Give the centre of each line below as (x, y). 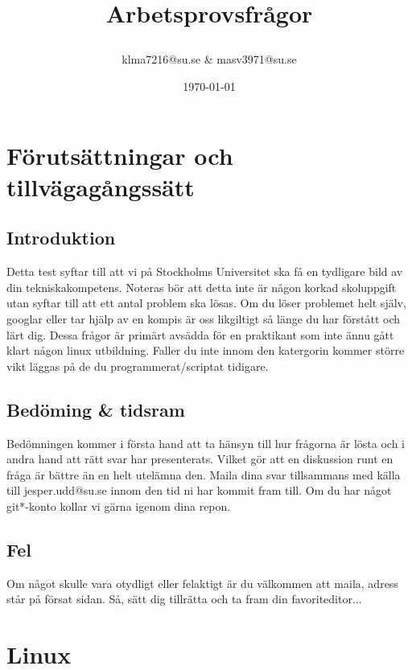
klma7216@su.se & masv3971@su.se (209, 59)
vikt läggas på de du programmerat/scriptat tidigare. (138, 366)
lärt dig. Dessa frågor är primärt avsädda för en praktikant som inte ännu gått (200, 334)
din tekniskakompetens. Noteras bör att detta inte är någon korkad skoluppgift (202, 287)
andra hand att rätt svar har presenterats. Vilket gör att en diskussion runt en (200, 459)
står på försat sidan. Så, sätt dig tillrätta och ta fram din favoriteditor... (184, 599)
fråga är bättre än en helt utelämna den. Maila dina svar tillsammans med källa (204, 474)
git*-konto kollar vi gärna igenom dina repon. (119, 506)
